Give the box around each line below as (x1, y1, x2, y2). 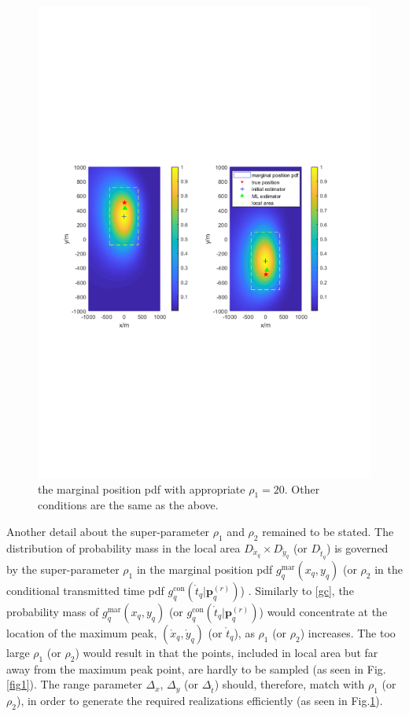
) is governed (326, 539, 389, 556)
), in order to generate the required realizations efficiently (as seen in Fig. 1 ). (16, 692, 383, 709)
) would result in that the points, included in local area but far (75, 644, 378, 660)
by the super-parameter (6, 560, 120, 577)
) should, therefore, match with (214, 676, 365, 692)
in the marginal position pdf (136, 560, 273, 577)
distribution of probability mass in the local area (6, 539, 241, 556)
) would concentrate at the (259, 603, 388, 619)
